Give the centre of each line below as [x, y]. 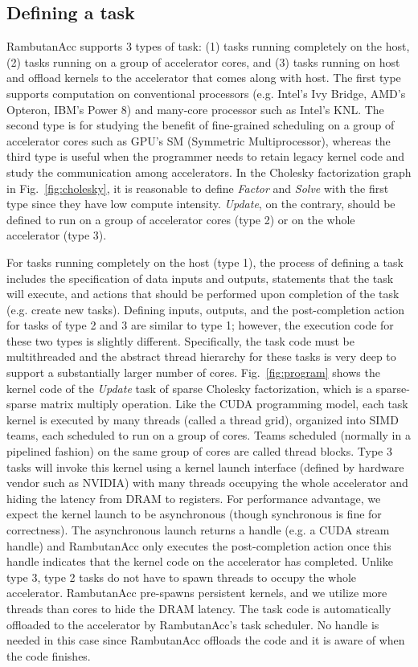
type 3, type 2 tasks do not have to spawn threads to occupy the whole [182, 577]
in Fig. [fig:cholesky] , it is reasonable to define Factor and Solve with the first [198, 188]
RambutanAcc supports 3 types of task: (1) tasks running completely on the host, [208, 46]
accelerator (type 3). [57, 235]
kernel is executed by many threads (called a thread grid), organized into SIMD [203, 419]
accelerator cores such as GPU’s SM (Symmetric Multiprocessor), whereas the [199, 140]
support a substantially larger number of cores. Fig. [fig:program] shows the [193, 372]
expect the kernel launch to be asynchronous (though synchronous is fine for [194, 514]
